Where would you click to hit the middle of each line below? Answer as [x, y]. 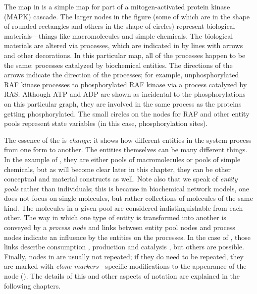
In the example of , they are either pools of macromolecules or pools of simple [122, 159]
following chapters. [32, 285]
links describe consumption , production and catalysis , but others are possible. [124, 247]
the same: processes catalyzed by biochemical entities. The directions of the [118, 65]
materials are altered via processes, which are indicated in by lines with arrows [124, 45]
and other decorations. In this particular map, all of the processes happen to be [125, 55]
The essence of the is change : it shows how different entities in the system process [128, 140]
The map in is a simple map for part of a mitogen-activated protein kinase [117, 6]
